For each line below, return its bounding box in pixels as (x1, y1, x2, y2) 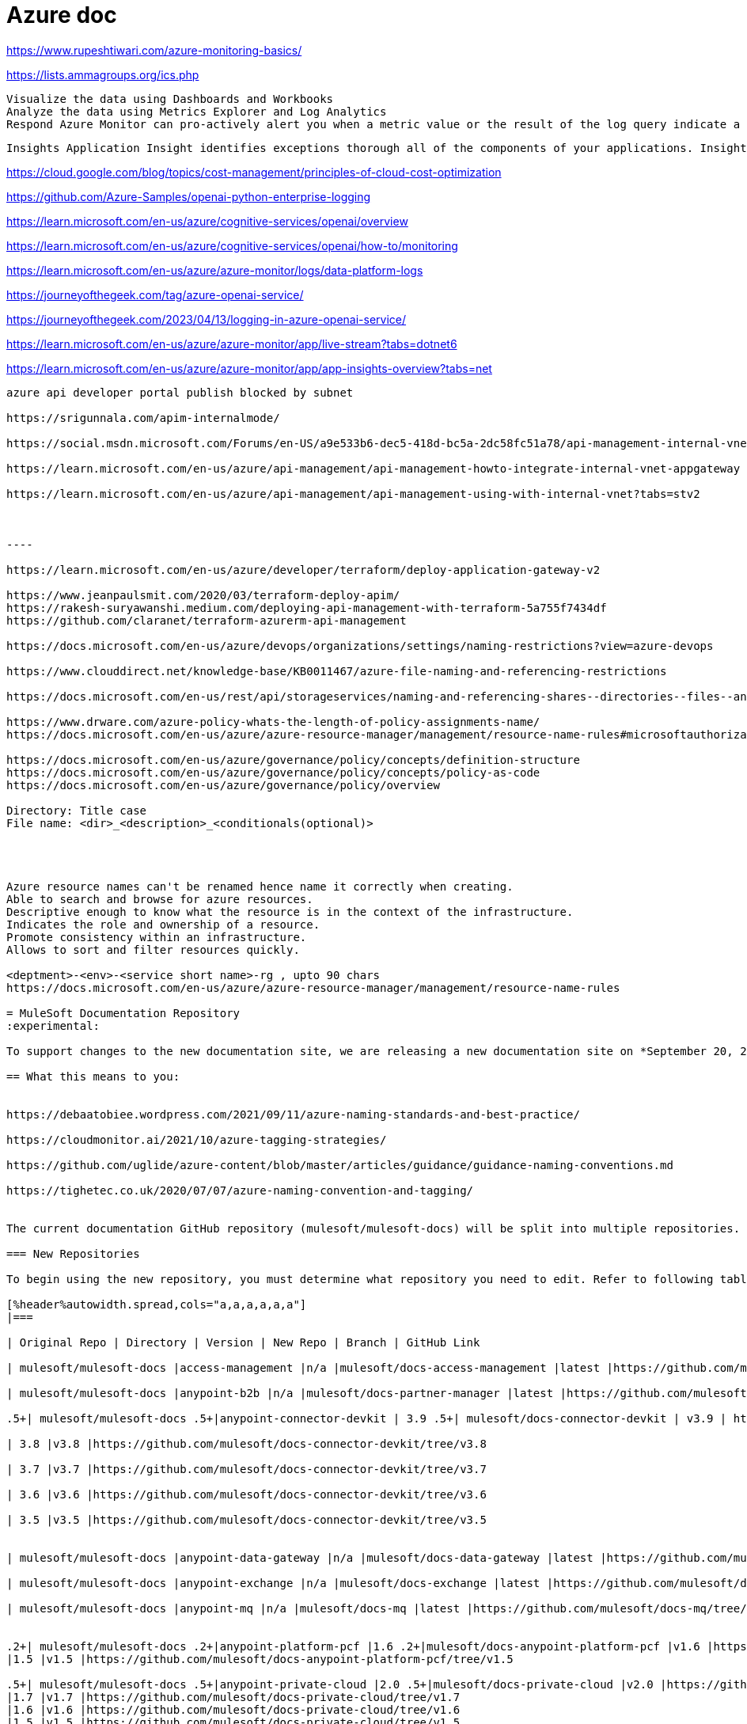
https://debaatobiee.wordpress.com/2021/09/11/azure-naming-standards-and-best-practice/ (6, 1107, 580, 1121)
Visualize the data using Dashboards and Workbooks (6, 92, 334, 105)
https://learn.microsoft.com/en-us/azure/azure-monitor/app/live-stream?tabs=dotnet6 (6, 336, 457, 351)
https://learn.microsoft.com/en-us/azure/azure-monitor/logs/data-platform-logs (6, 263, 423, 277)
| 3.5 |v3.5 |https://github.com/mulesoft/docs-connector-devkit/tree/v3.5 (6, 1513, 487, 1526)
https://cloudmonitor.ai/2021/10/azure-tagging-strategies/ (6, 1133, 387, 1146)
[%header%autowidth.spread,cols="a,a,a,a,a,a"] (6, 1297, 307, 1311)
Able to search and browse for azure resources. (6, 892, 313, 906)
